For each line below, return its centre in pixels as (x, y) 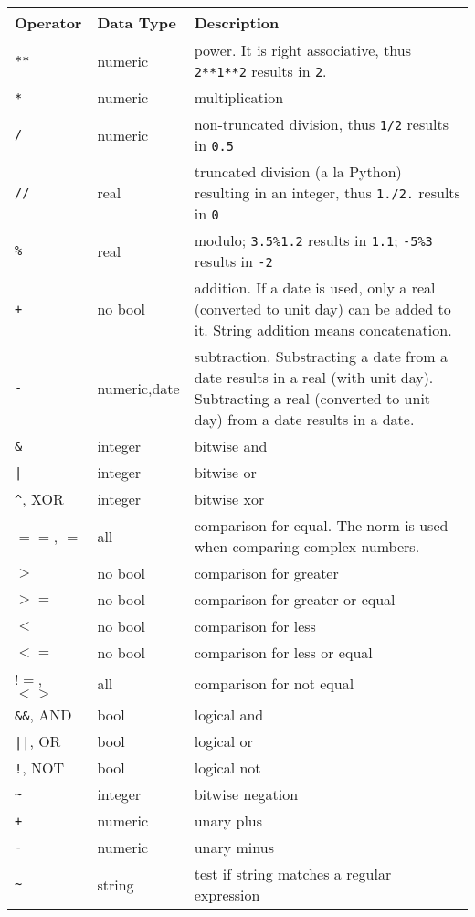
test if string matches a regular (293, 874)
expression (227, 895)
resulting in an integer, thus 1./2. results (327, 192)
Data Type (137, 22)
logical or (223, 741)
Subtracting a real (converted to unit (312, 398)
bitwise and (231, 446)
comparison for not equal (274, 683)
